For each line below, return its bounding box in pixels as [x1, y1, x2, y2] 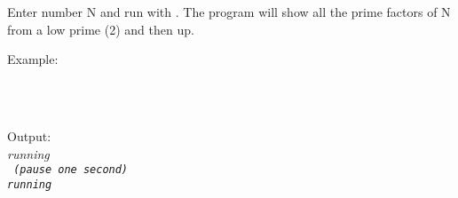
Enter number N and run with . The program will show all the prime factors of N [7, 3, 451, 20]
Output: [7, 126, 51, 145]
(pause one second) [13, 163, 129, 177]
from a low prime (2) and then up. [7, 20, 194, 38]
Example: [7, 50, 59, 68]
